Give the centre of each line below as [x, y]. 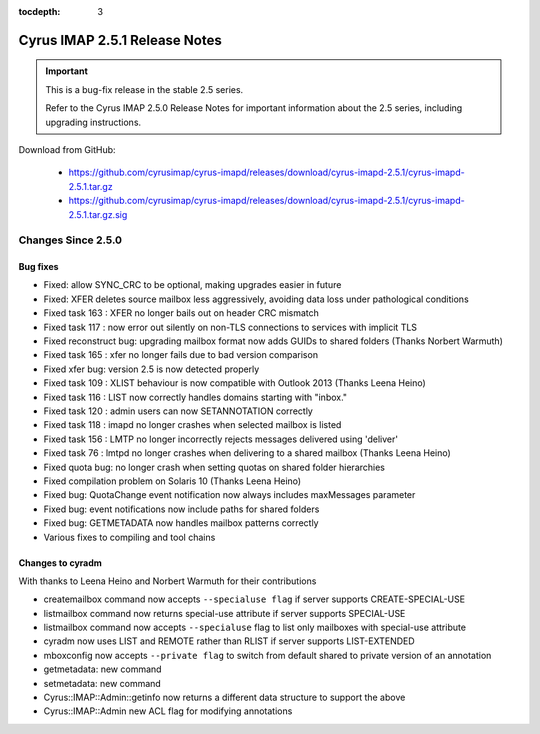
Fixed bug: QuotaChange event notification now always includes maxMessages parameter [229, 495]
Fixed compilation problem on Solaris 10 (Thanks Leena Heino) [172, 481]
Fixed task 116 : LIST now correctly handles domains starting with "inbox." [195, 397]
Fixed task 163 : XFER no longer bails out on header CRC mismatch [181, 313]
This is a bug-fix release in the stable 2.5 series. [144, 89]
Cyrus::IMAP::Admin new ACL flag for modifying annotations [168, 711]
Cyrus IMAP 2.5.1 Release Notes [120, 40]
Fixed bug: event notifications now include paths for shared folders [181, 509]
